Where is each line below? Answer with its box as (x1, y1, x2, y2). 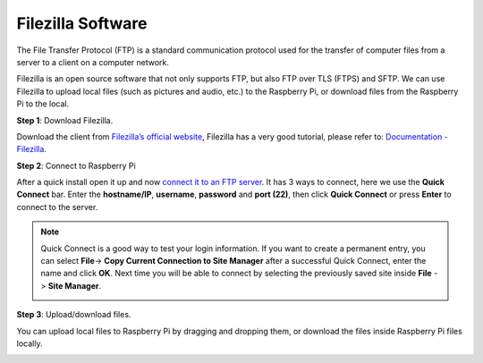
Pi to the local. (16, 98, 70, 109)
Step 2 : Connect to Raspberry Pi (16, 160, 136, 171)
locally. (16, 338, 43, 349)
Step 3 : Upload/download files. (16, 309, 131, 320)
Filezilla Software (16, 13, 148, 33)
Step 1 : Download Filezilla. (16, 114, 114, 125)
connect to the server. (16, 201, 98, 212)
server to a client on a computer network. (16, 56, 170, 67)
